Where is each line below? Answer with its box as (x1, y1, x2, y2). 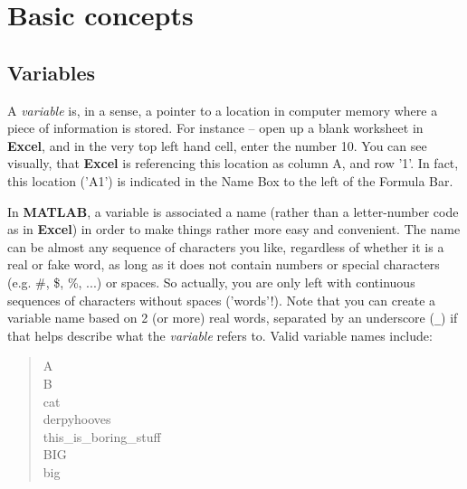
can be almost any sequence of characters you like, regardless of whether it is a (7, 237, 444, 256)
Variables (7, 58, 96, 86)
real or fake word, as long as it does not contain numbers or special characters (7, 255, 440, 274)
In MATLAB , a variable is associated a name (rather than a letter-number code (7, 202, 459, 221)
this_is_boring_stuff (43, 427, 161, 446)
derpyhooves (43, 409, 111, 428)
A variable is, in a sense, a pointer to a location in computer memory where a (7, 100, 438, 119)
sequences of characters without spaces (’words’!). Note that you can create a (7, 290, 436, 309)
